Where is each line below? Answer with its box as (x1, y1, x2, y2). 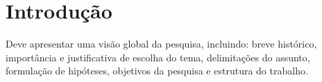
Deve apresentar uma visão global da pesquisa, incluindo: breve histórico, (6, 37, 317, 51)
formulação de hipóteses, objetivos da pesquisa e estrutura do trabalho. (6, 63, 308, 78)
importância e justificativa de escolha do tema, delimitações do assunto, (6, 50, 310, 64)
